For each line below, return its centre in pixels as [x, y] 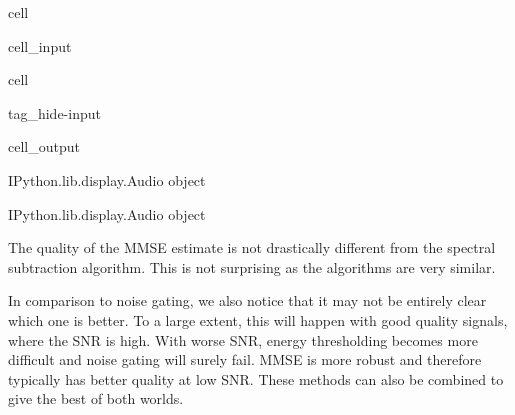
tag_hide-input [54, 112]
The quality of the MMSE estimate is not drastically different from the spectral [252, 247]
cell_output [44, 146]
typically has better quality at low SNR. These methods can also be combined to [256, 378]
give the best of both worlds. [96, 398]
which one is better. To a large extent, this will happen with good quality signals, [258, 319]
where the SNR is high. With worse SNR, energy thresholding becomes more [243, 339]
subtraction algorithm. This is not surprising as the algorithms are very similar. [252, 266]
